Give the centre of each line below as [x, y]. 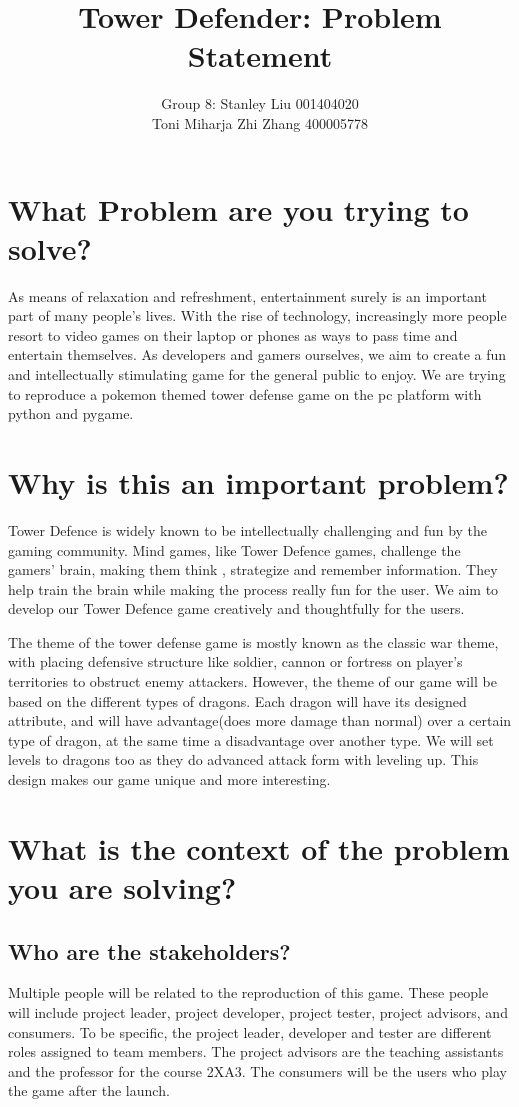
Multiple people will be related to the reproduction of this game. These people [248, 992]
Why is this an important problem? [258, 481]
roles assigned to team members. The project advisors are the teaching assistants [256, 1051]
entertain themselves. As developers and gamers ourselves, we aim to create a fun [257, 354]
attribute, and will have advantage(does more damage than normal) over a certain [260, 720]
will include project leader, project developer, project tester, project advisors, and [258, 1011]
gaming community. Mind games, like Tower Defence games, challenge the [234, 549]
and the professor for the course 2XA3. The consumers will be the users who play [257, 1070]
